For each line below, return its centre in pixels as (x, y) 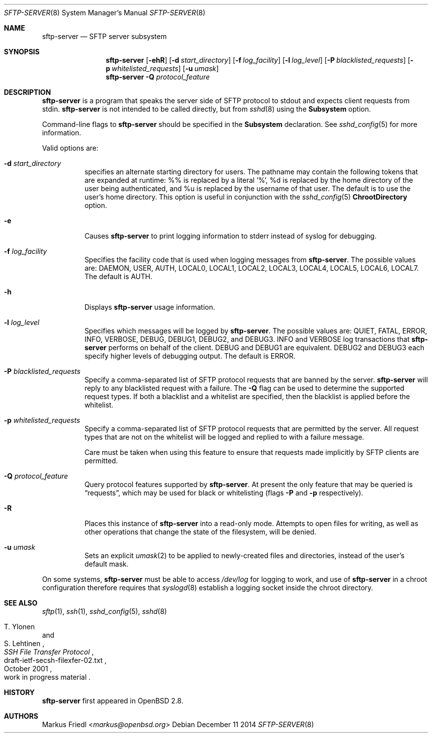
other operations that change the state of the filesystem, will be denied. (200, 532)
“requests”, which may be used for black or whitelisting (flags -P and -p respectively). (224, 493)
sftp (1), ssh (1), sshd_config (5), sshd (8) (105, 611)
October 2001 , (28, 669)
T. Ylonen (19, 627)
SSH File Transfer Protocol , (49, 652)
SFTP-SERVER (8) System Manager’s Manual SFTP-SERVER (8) (105, 13)
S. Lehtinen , (24, 643)
